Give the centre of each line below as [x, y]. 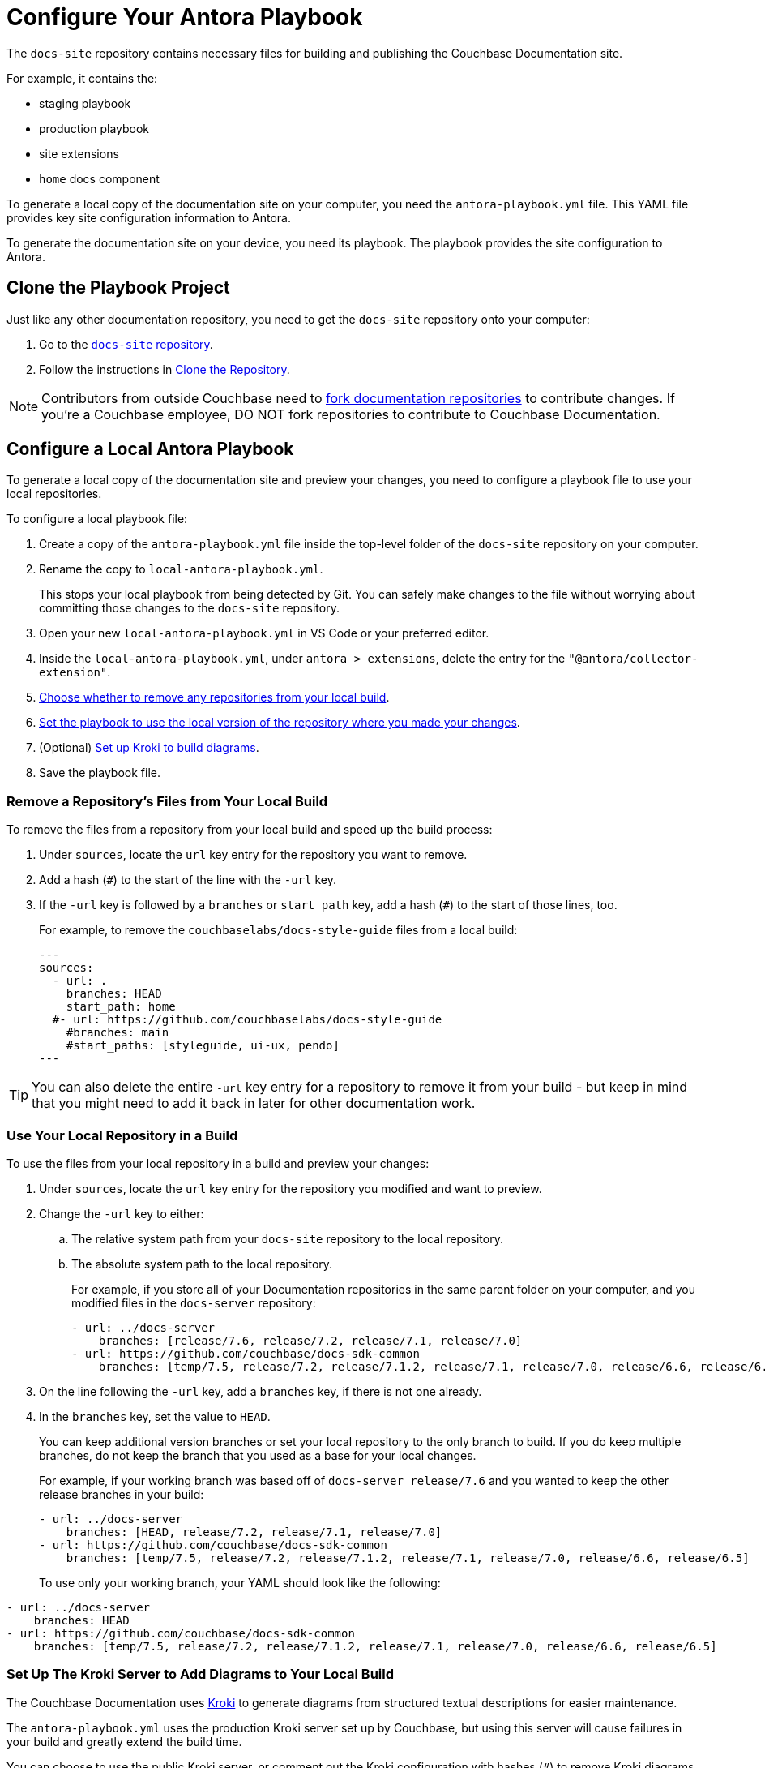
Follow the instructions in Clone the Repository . [165, 369]
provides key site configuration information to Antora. [149, 217]
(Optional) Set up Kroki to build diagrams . [149, 748]
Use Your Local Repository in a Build [122, 1135]
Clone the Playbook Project [118, 288]
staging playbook [85, 103]
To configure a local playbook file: [97, 519]
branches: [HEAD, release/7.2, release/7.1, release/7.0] [254, 1532]
